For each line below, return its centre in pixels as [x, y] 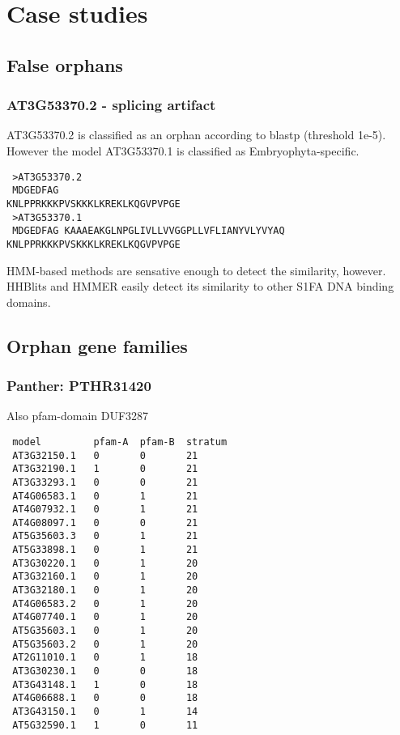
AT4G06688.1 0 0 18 [105, 698]
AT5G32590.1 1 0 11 [105, 725]
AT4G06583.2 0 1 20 [105, 603]
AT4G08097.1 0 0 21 [105, 523]
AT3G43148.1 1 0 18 [105, 684]
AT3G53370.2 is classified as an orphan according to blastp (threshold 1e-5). [196, 135]
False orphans [65, 64]
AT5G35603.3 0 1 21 [105, 536]
